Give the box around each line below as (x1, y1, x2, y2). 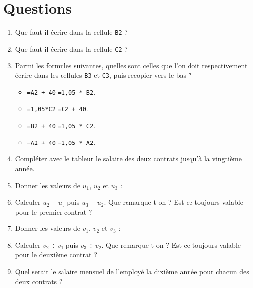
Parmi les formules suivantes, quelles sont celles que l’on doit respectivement (15, 60, 248, 71)
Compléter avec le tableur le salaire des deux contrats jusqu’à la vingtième (15, 153, 242, 164)
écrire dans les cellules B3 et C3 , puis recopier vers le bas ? (15, 70, 192, 80)
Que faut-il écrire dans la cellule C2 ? (15, 43, 127, 54)
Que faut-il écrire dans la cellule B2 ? (15, 27, 127, 37)
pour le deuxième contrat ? (15, 249, 97, 260)
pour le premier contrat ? (15, 206, 92, 216)
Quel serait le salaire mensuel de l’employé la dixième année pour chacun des (15, 266, 249, 277)
